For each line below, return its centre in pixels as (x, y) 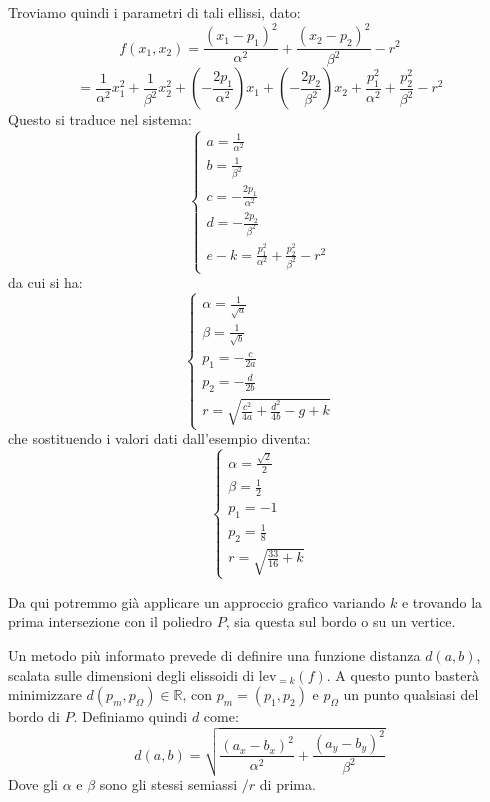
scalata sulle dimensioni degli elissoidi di (131, 674)
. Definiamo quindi (130, 716)
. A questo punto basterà (402, 674)
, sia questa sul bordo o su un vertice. (340, 621)
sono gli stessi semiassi (168, 784)
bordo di (34, 716)
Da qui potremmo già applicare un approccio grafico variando (197, 601)
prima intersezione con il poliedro (110, 621)
